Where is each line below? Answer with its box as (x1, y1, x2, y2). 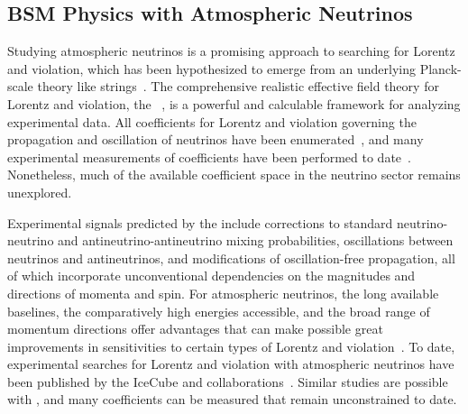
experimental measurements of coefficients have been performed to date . (7, 147, 411, 166)
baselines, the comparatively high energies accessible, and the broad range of (7, 301, 430, 320)
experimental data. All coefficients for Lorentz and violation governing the (7, 112, 417, 131)
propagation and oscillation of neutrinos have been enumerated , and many (7, 130, 424, 149)
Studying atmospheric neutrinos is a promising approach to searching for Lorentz (7, 41, 455, 60)
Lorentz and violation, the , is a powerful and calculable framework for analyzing (7, 94, 461, 113)
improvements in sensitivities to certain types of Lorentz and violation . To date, (7, 336, 455, 355)
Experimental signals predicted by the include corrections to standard (7, 213, 393, 232)
